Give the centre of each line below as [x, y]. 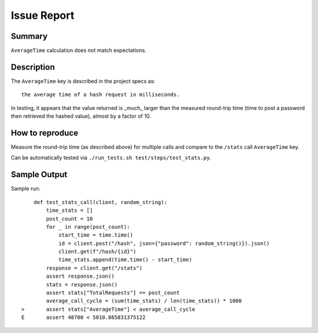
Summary [29, 36]
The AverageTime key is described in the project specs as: [83, 81]
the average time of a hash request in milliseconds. [100, 95]
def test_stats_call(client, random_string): [100, 202]
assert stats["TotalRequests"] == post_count [113, 293]
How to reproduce [45, 133]
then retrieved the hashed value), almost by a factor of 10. [81, 116]
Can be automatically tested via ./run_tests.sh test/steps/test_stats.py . [111, 158]
